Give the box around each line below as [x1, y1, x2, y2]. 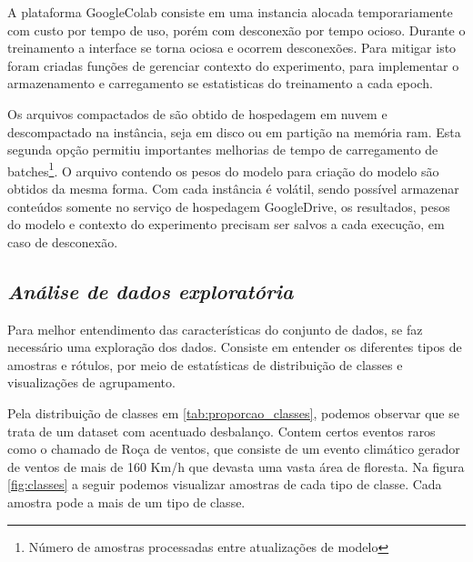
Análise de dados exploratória [7, 276, 294, 305]
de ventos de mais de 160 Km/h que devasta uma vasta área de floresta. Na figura [7, 457, 465, 476]
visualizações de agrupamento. [7, 373, 176, 392]
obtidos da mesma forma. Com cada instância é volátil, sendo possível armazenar [7, 179, 459, 197]
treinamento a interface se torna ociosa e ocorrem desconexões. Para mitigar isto [7, 38, 457, 57]
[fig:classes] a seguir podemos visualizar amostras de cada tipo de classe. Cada [7, 475, 442, 494]
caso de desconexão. [7, 232, 118, 251]
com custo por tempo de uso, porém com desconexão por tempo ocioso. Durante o [7, 20, 466, 39]
